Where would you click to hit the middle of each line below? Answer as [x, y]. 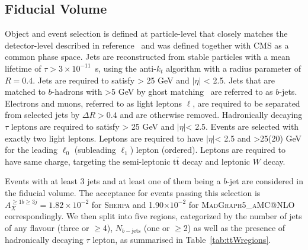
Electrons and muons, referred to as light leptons [93, 103]
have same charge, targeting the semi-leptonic [88, 161]
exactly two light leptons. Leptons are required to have [104, 138]
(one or [157, 227]
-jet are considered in [265, 181]
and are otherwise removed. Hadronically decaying [211, 115]
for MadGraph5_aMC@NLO [242, 204]
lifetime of [23, 68]
